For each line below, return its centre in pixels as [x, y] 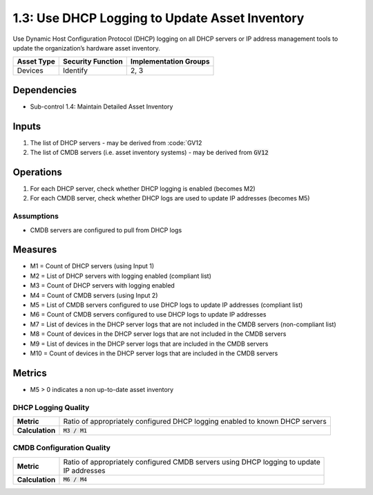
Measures [35, 250]
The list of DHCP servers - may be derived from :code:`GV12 [116, 142]
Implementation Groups [170, 62]
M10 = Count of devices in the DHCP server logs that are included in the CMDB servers [154, 353]
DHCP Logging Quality [51, 407]
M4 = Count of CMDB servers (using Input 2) [94, 295]
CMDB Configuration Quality [61, 448]
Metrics [30, 373]
